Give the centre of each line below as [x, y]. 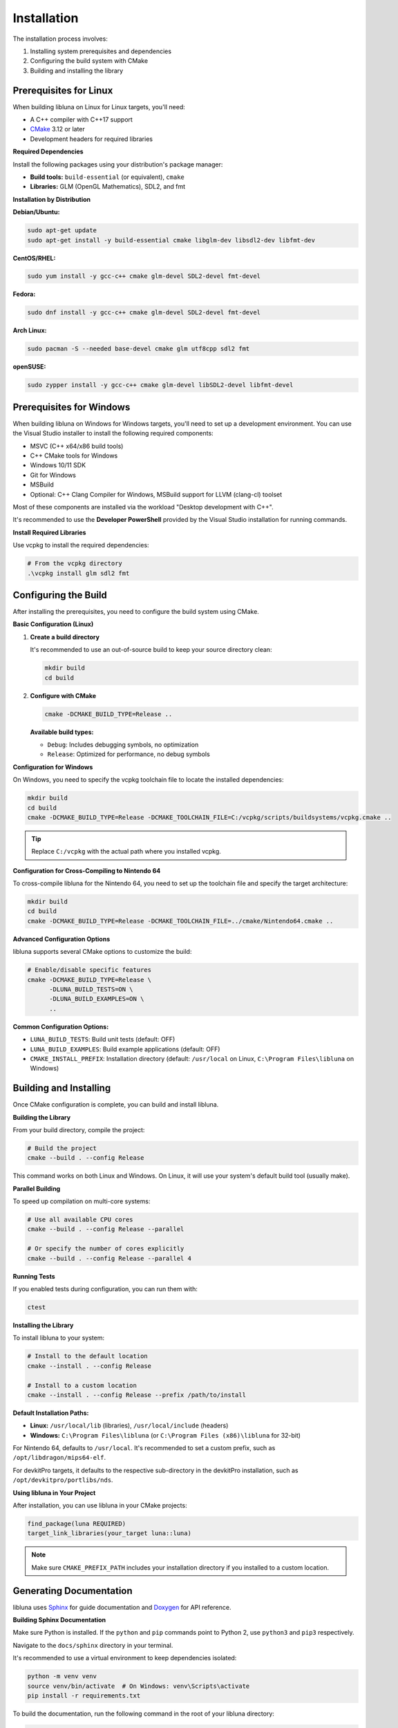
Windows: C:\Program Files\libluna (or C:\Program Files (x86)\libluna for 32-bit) [165, 1435]
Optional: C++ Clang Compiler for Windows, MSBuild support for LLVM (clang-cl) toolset [156, 494]
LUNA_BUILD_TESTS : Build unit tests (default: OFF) [103, 1040]
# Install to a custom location [82, 1385]
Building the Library [42, 1117]
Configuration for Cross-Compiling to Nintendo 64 [87, 870]
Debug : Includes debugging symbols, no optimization [123, 744]
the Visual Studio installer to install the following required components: [113, 433]
